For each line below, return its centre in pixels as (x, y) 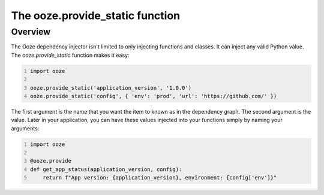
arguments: (25, 128)
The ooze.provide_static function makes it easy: (70, 55)
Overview (31, 32)
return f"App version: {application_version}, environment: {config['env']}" (160, 178)
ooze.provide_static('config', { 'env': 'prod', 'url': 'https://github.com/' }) (154, 96)
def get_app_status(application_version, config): (106, 169)
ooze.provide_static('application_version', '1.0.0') (111, 88)
